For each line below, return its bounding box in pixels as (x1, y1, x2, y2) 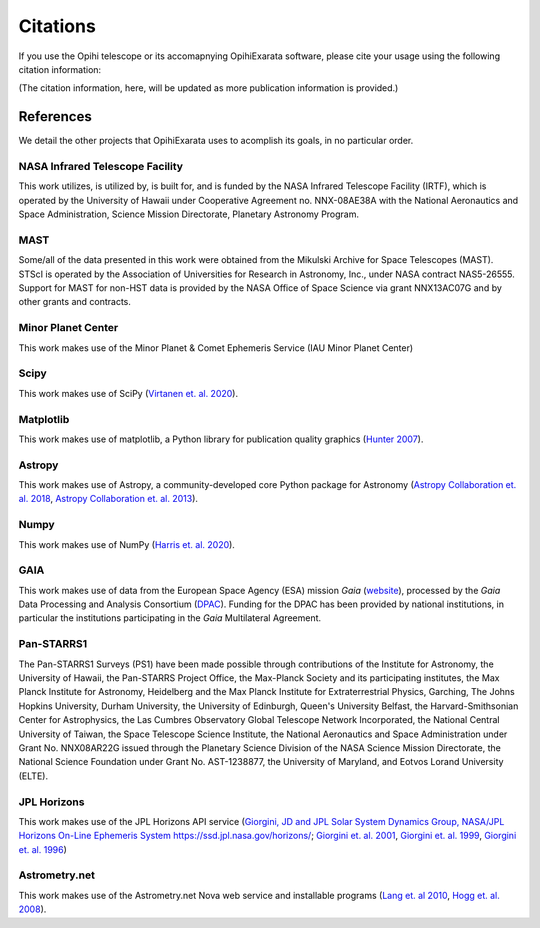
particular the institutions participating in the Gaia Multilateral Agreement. (18, 612, 322, 624)
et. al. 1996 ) (18, 843, 67, 855)
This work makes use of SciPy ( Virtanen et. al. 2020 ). (18, 387, 239, 399)
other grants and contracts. (18, 296, 132, 308)
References (18, 108, 92, 125)
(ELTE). (18, 770, 49, 782)
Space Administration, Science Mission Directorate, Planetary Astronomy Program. (18, 208, 360, 220)
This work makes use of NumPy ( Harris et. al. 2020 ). (18, 538, 235, 550)
